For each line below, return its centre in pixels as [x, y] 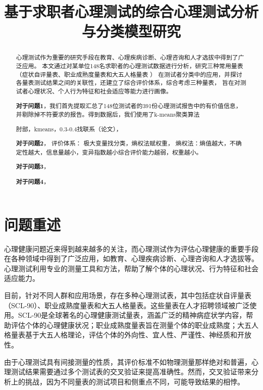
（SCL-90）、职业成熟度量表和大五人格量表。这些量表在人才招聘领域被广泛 [127, 305]
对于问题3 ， [33, 167]
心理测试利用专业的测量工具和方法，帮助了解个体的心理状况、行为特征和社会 [131, 268]
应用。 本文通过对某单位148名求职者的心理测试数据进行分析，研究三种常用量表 [133, 66]
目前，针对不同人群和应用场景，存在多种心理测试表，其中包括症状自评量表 [128, 295]
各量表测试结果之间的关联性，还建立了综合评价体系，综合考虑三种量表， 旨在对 [128, 83]
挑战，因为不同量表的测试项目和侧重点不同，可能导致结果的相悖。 [135, 381]
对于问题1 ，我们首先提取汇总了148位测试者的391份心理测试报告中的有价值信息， [129, 106]
